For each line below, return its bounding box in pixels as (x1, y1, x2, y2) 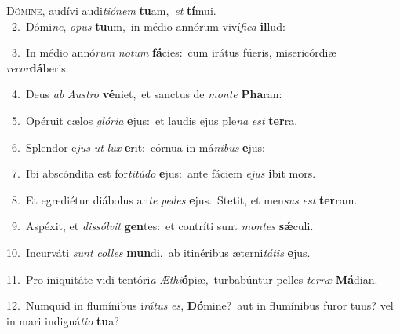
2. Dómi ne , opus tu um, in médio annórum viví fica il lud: (11, 17, 285, 34)
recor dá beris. (6, 59, 69, 75)
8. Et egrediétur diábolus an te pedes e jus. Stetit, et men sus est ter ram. (11, 191, 358, 207)
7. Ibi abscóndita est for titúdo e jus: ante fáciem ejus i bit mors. (11, 165, 316, 182)
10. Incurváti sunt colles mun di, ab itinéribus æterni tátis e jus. (6, 244, 311, 260)
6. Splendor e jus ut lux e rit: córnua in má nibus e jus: (11, 138, 265, 155)
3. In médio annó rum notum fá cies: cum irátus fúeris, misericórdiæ (11, 44, 336, 61)
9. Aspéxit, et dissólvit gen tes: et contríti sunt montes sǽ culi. (11, 218, 314, 234)
